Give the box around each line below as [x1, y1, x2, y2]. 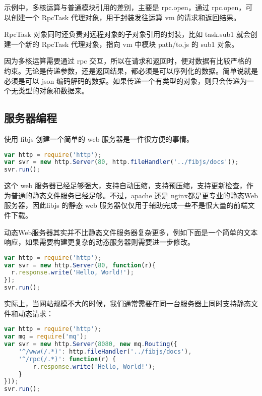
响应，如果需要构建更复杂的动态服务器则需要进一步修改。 [4, 237, 194, 247]
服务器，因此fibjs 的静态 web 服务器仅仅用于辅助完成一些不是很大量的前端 [4, 200, 248, 210]
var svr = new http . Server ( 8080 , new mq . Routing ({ [4, 341, 177, 348]
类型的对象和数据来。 [18, 85, 89, 96]
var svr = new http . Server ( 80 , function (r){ [4, 261, 156, 269]
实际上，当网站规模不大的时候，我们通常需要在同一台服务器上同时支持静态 [4, 298, 251, 309]
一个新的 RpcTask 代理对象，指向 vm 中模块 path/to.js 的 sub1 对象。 [11, 38, 239, 49]
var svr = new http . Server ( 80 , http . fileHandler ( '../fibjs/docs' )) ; [4, 158, 239, 166]
